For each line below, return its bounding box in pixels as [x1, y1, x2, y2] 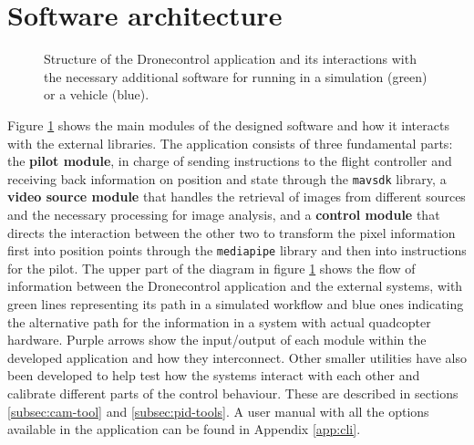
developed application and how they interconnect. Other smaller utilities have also [7, 347, 467, 367]
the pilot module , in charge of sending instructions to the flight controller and [7, 151, 452, 171]
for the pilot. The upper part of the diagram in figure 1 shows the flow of [7, 258, 416, 277]
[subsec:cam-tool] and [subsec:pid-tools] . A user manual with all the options [7, 401, 429, 420]
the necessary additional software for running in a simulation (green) [44, 67, 428, 86]
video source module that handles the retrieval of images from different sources [7, 187, 466, 206]
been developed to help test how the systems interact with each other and [7, 366, 420, 385]
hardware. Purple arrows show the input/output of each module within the [7, 330, 427, 349]
